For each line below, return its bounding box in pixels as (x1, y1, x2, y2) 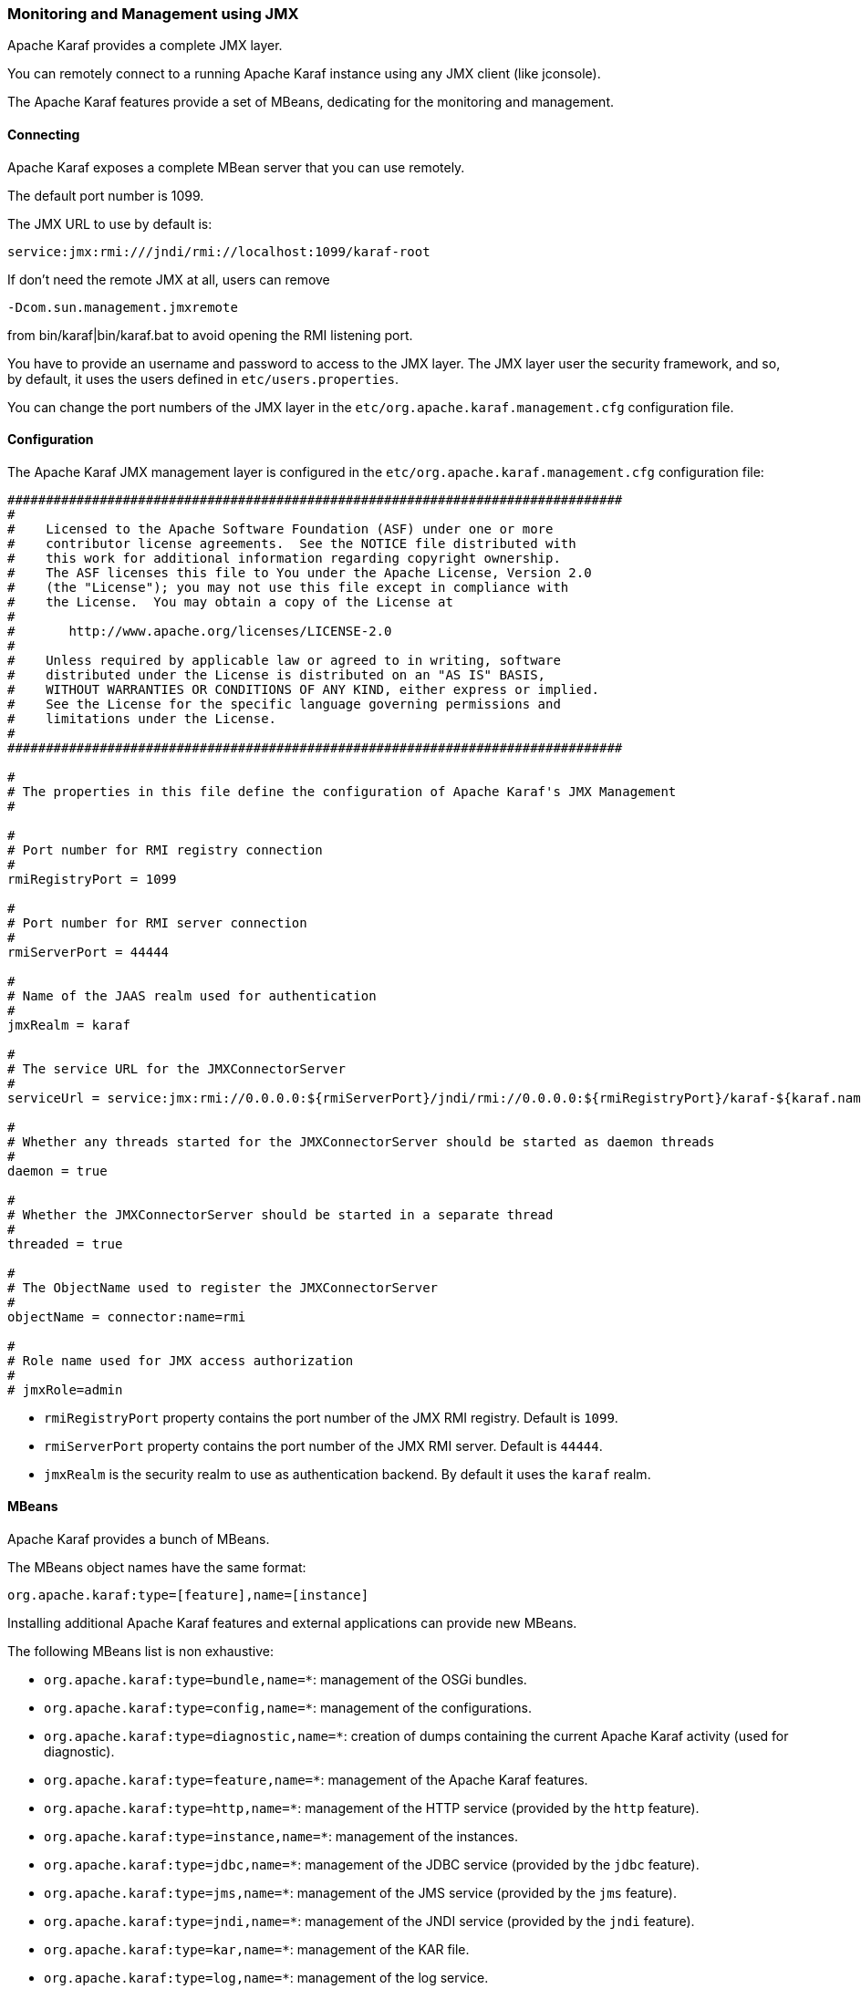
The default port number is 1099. (7, 187, 204, 203)
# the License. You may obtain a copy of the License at (7, 594, 453, 609)
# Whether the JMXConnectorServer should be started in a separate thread (7, 1207, 554, 1222)
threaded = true (7, 1236, 123, 1251)
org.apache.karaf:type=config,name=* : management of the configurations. (44, 1700, 532, 1716)
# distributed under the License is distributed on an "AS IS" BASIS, (7, 667, 546, 682)
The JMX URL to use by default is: (7, 215, 213, 232)
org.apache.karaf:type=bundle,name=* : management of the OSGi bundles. (44, 1672, 527, 1688)
